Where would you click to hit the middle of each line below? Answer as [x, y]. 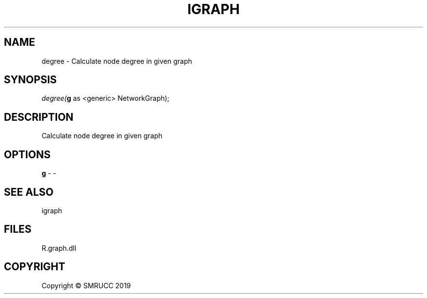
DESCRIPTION [39, 117]
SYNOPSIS [30, 80]
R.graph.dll [59, 248]
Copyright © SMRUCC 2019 [86, 285]
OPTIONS [27, 154]
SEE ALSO [29, 192]
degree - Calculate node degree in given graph [117, 61]
